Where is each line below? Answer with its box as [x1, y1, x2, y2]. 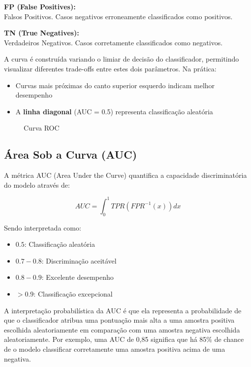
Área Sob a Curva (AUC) [4, 147, 137, 162]
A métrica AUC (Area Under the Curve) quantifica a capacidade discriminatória [4, 170, 247, 180]
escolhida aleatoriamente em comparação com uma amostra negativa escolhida [4, 324, 240, 334]
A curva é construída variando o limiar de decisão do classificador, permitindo [4, 54, 239, 64]
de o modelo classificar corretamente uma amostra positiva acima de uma [4, 343, 225, 354]
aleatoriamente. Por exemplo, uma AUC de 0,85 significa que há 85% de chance [4, 334, 244, 344]
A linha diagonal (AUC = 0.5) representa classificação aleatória [15, 106, 213, 116]
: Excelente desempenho [41, 272, 114, 282]
